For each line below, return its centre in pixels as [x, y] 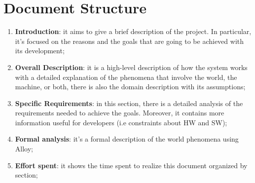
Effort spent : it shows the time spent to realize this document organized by [131, 165]
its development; [40, 51]
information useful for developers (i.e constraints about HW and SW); [121, 122]
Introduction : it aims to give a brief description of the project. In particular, [133, 31]
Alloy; [24, 149]
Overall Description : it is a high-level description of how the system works [131, 67]
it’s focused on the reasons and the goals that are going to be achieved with [129, 41]
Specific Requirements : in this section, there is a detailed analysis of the [129, 103]
